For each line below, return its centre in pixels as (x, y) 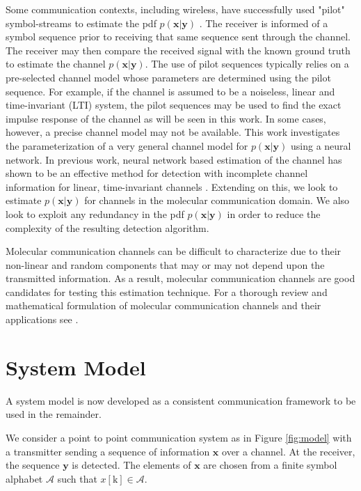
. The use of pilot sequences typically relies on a (247, 64)
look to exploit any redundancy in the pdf (95, 213)
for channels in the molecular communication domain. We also (217, 200)
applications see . (42, 319)
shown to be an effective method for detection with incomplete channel (157, 173)
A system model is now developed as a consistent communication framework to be (181, 400)
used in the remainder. (54, 414)
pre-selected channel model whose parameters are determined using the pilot (168, 77)
